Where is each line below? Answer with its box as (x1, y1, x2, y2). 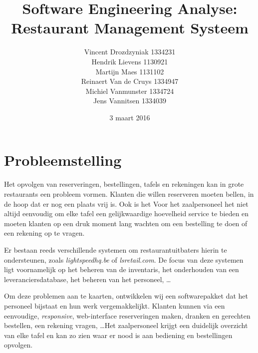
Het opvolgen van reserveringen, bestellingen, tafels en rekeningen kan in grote (4, 179, 244, 189)
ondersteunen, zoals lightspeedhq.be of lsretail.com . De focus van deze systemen (4, 254, 244, 265)
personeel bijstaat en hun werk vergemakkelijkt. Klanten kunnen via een (4, 300, 225, 311)
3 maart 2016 (109, 112, 150, 122)
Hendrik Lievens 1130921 (91, 56, 168, 66)
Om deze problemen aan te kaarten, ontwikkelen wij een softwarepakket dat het (4, 291, 248, 301)
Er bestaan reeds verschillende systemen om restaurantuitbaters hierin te (4, 244, 227, 255)
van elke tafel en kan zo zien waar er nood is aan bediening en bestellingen (4, 330, 233, 340)
